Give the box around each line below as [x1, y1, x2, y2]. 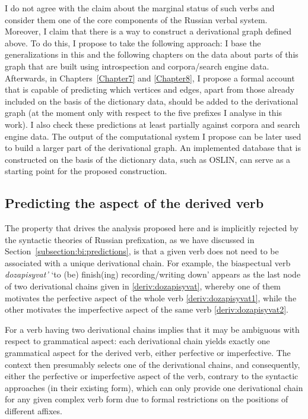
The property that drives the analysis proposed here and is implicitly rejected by [5, 222, 299, 234]
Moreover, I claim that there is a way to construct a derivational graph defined [5, 25, 291, 37]
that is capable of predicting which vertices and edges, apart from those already [5, 83, 295, 96]
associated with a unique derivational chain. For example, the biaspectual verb [5, 256, 291, 269]
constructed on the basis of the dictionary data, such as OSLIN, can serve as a [5, 153, 291, 165]
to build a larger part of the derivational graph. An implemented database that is [5, 141, 301, 154]
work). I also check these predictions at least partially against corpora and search [5, 118, 300, 130]
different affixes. [5, 405, 62, 417]
